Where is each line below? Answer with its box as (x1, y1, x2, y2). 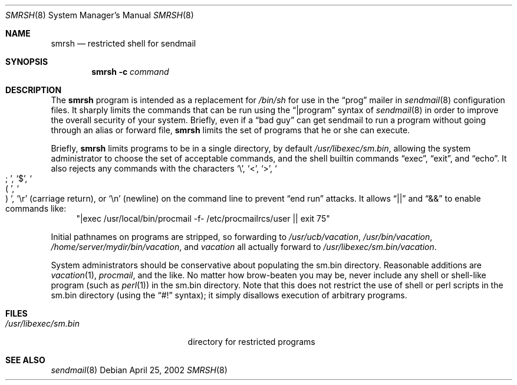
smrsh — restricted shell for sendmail (51, 38, 196, 48)
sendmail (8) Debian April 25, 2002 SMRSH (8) (51, 365, 228, 375)
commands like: (5, 203, 67, 213)
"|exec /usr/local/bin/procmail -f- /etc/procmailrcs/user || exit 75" (76, 213, 330, 223)
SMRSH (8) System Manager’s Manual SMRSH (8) (5, 10, 194, 20)
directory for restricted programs (187, 337, 315, 347)
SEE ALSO (5, 355, 45, 365)
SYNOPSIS (5, 57, 48, 67)
